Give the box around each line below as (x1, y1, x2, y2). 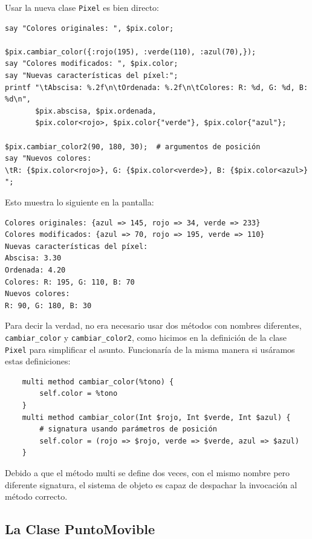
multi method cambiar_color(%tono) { (22, 377, 174, 386)
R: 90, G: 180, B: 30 (5, 301, 92, 310)
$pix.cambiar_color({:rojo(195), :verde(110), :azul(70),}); (5, 47, 256, 56)
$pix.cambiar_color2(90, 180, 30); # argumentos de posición (5, 142, 261, 151)
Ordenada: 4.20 (5, 265, 66, 274)
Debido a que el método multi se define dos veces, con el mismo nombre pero (5, 466, 290, 479)
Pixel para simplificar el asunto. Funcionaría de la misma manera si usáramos (5, 343, 295, 355)
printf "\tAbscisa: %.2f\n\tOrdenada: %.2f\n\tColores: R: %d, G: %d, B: (5, 83, 308, 92)
